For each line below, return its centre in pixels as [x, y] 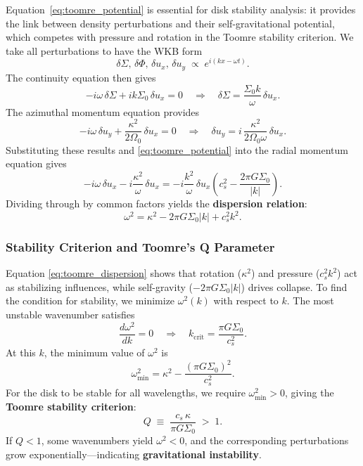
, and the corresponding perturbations [267, 440]
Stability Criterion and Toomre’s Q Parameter [140, 246]
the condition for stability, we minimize [90, 300]
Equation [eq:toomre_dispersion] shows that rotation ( [124, 273]
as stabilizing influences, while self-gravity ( [99, 286]
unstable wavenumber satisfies [70, 314]
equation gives [36, 163]
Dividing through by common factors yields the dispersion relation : [157, 203]
